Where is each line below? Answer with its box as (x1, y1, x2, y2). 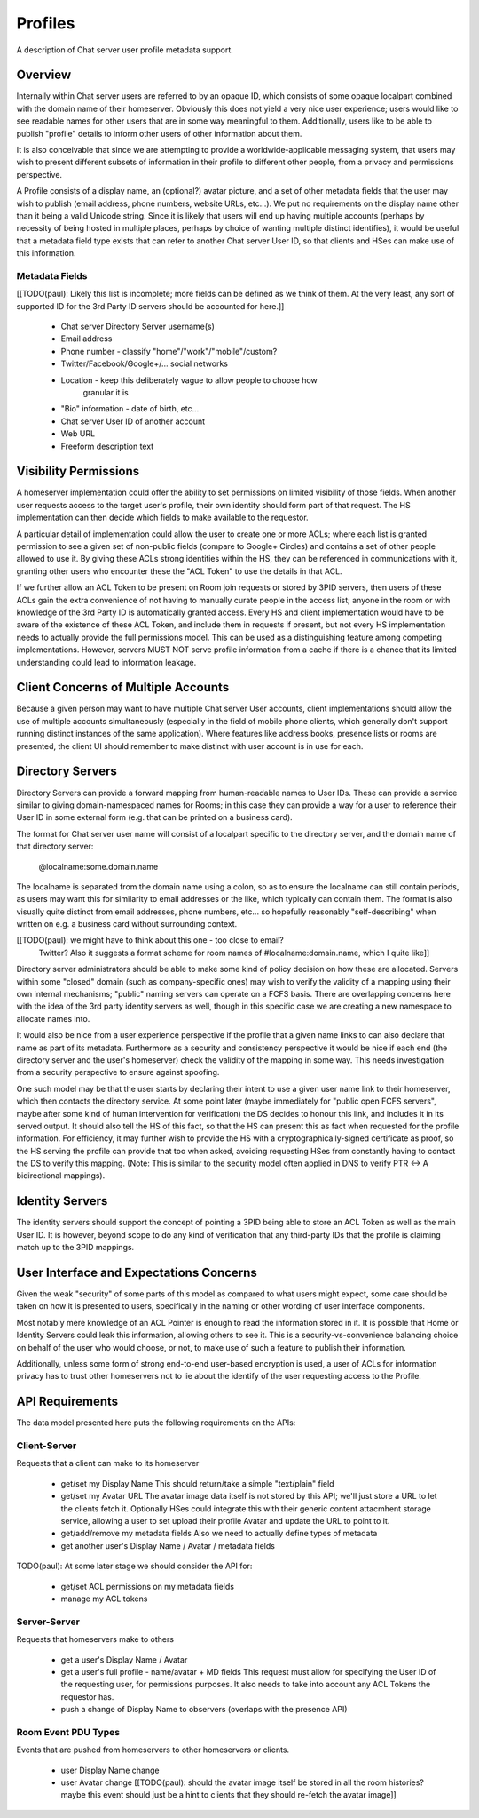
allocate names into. (16, 1013, 90, 1024)
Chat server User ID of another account (60, 416, 206, 427)
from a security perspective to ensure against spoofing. (16, 1067, 220, 1078)
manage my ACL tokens (60, 1593, 148, 1604)
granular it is (82, 387, 129, 398)
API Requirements (16, 1394, 119, 1409)
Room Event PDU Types (16, 1726, 120, 1738)
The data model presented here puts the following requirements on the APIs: (16, 1417, 296, 1428)
